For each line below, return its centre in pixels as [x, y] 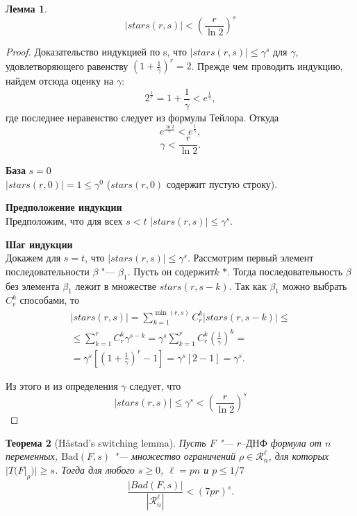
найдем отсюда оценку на [60, 81]
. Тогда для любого [94, 469]
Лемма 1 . [26, 8]
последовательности [48, 271]
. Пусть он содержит [171, 271]
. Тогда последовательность [285, 271]
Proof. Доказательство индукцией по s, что [96, 52]
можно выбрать [315, 285]
